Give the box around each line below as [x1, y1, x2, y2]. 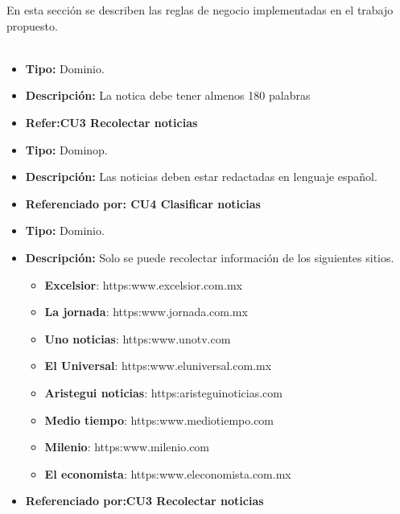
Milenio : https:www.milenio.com [44, 438, 210, 455]
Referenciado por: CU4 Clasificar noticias [25, 195, 261, 212]
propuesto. [6, 17, 58, 34]
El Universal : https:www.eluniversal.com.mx [44, 357, 272, 374]
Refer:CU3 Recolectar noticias [25, 113, 198, 130]
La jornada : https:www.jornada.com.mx [44, 303, 248, 320]
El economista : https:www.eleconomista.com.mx [44, 465, 291, 482]
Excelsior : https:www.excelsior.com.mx [44, 276, 242, 293]
